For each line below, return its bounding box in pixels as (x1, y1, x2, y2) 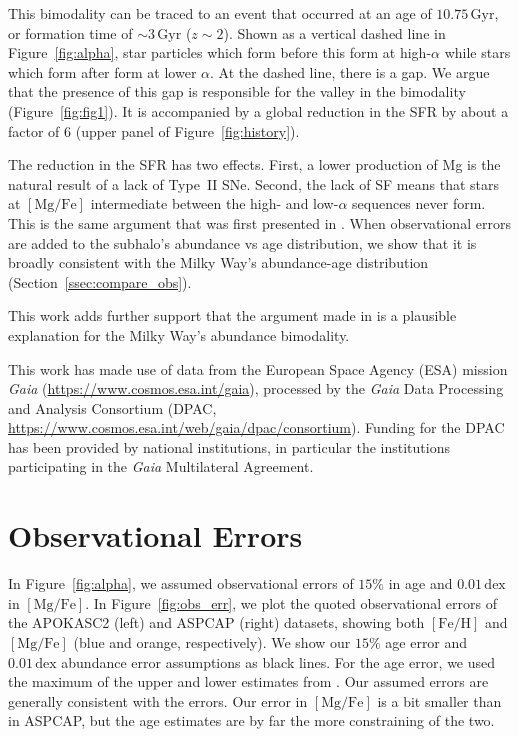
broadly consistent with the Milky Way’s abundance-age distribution (8, 252, 429, 273)
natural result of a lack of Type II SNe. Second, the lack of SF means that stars (8, 173, 499, 194)
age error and (385, 631, 468, 652)
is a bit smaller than (377, 690, 502, 711)
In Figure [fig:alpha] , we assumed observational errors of (8, 573, 354, 594)
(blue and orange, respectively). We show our (73, 631, 351, 652)
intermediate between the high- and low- (90, 193, 339, 214)
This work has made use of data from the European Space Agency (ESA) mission (8, 358, 508, 379)
